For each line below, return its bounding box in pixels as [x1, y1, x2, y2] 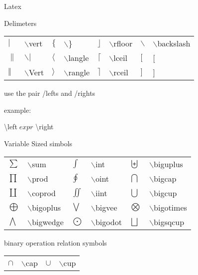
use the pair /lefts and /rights [4, 88, 96, 98]
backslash [157, 37, 191, 49]
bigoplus [32, 201, 61, 213]
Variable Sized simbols [4, 138, 73, 148]
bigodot [95, 216, 122, 228]
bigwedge [32, 216, 64, 228]
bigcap [154, 172, 177, 184]
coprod [32, 187, 56, 199]
